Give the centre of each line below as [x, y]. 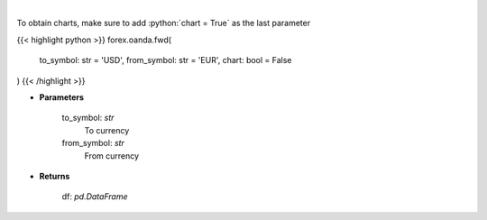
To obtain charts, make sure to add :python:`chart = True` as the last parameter [164, 23]
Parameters [62, 97]
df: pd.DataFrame [95, 197]
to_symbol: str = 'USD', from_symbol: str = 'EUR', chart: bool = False [165, 60]
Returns [55, 176]
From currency [112, 156]
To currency [107, 130]
